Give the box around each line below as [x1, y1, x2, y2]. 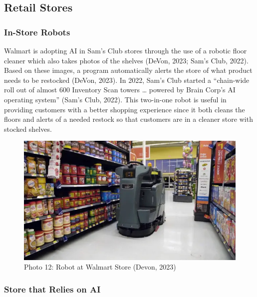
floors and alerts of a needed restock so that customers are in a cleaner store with [4, 114, 253, 124]
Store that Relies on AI [4, 283, 101, 295]
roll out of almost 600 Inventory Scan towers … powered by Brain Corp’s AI [4, 84, 236, 95]
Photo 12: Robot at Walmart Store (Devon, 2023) [24, 262, 176, 272]
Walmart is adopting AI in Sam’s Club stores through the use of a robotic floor [4, 45, 247, 55]
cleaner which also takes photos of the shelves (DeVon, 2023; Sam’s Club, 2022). [4, 55, 249, 65]
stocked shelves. [4, 123, 52, 134]
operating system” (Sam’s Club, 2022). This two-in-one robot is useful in [4, 94, 227, 104]
